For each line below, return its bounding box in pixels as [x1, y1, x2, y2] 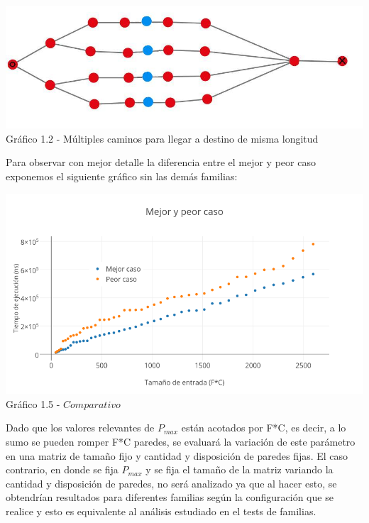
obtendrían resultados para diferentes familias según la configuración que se [6, 490, 334, 505]
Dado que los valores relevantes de [6, 420, 155, 435]
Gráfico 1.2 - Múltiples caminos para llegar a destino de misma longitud [6, 131, 319, 145]
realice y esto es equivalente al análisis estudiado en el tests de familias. [6, 504, 316, 519]
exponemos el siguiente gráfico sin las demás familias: [6, 169, 238, 184]
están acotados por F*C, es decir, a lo [181, 420, 346, 435]
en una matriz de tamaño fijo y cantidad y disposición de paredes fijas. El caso [6, 448, 348, 463]
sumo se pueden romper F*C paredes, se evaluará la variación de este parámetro [6, 434, 356, 449]
